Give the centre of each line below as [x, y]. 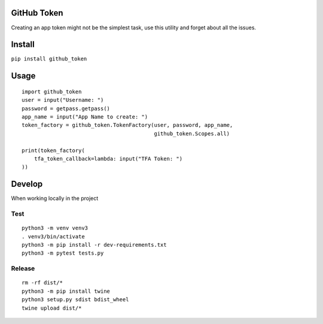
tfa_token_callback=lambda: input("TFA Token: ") [108, 158]
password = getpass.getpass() [66, 108]
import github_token [52, 92]
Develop [27, 184]
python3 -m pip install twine [66, 291]
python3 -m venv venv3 [55, 228]
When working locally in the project [55, 198]
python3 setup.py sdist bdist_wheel [75, 300]
